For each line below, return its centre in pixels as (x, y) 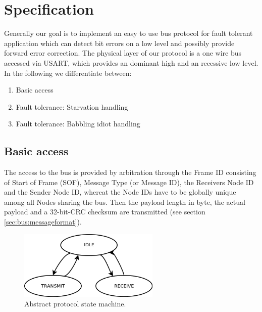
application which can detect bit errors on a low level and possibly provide (119, 43)
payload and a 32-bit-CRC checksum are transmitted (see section (105, 212)
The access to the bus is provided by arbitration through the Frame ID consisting (130, 172)
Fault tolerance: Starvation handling (72, 106)
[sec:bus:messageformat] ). (43, 222)
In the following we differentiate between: (68, 73)
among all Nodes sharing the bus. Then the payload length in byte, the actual (125, 202)
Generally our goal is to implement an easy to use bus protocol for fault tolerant (128, 33)
